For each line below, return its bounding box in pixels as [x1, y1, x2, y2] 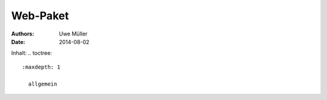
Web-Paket [11, 9, 69, 22]
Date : [11, 38, 25, 45]
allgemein [28, 80, 58, 87]
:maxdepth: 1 [22, 63, 61, 70]
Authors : [11, 30, 35, 37]
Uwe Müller [59, 30, 88, 37]
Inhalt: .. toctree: [11, 49, 53, 57]
